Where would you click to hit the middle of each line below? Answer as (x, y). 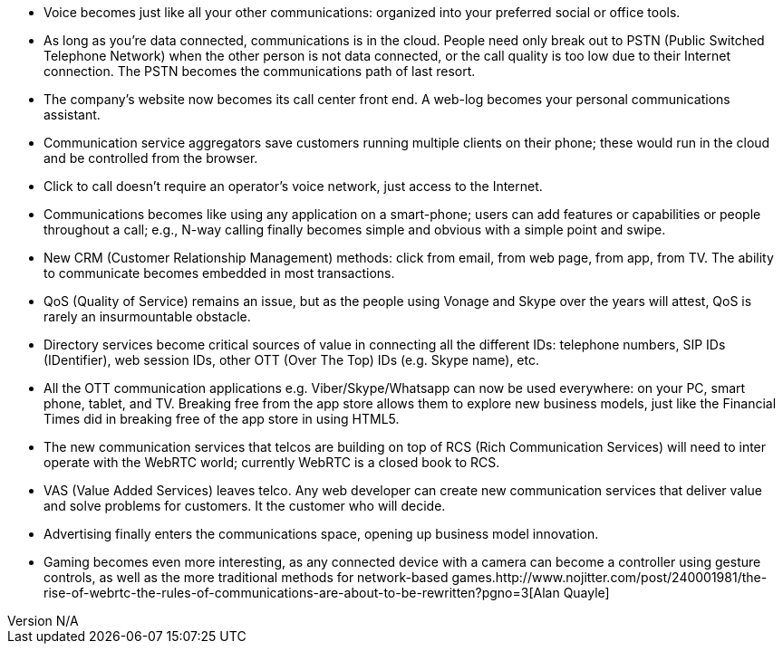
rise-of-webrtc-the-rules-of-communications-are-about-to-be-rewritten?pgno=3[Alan (302, 593)
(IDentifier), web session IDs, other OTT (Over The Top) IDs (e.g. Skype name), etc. (292, 360)
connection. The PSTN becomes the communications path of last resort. (260, 71)
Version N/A (43, 621)
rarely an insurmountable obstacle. (147, 316)
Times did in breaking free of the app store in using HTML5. (222, 419)
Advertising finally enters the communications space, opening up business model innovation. (321, 534)
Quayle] (586, 593)
